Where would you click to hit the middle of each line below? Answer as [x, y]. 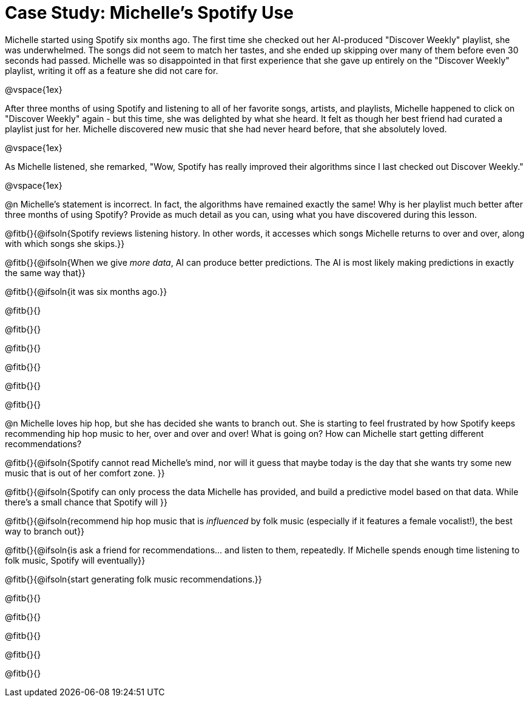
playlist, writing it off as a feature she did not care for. [112, 70]
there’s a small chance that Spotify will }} [86, 502]
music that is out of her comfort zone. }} [85, 473]
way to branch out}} [45, 531]
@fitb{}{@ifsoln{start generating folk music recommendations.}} [133, 579]
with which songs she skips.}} [65, 243]
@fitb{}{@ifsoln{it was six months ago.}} [86, 291]
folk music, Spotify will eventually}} [75, 560]
